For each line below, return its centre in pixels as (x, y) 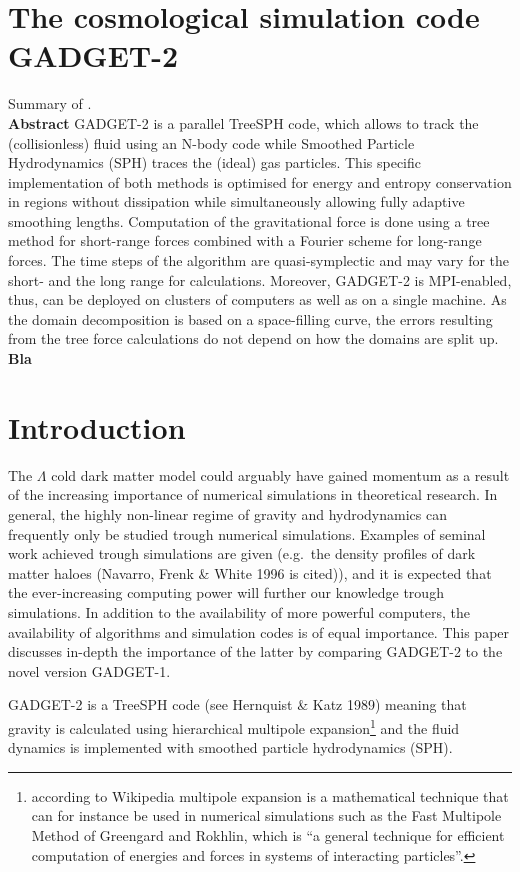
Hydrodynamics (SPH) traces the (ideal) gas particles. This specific (214, 162)
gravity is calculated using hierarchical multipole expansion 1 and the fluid (234, 726)
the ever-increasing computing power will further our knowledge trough (226, 592)
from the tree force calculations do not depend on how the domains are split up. (253, 338)
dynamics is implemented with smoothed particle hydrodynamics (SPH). (230, 747)
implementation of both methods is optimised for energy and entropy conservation (260, 181)
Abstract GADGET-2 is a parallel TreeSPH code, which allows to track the (243, 122)
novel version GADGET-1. (89, 670)
